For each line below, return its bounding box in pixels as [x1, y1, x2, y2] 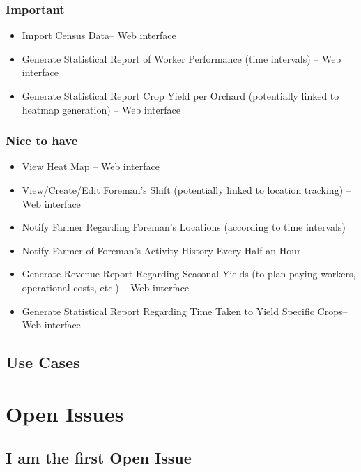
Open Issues [6, 399, 124, 427]
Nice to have [6, 132, 78, 149]
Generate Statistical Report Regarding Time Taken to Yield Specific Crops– [22, 303, 348, 318]
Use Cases [6, 351, 80, 373]
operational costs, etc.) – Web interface [22, 280, 190, 294]
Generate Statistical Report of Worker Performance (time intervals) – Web [22, 51, 341, 66]
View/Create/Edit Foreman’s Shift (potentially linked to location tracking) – [22, 183, 351, 197]
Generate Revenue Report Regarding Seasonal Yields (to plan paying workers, [22, 266, 356, 281]
